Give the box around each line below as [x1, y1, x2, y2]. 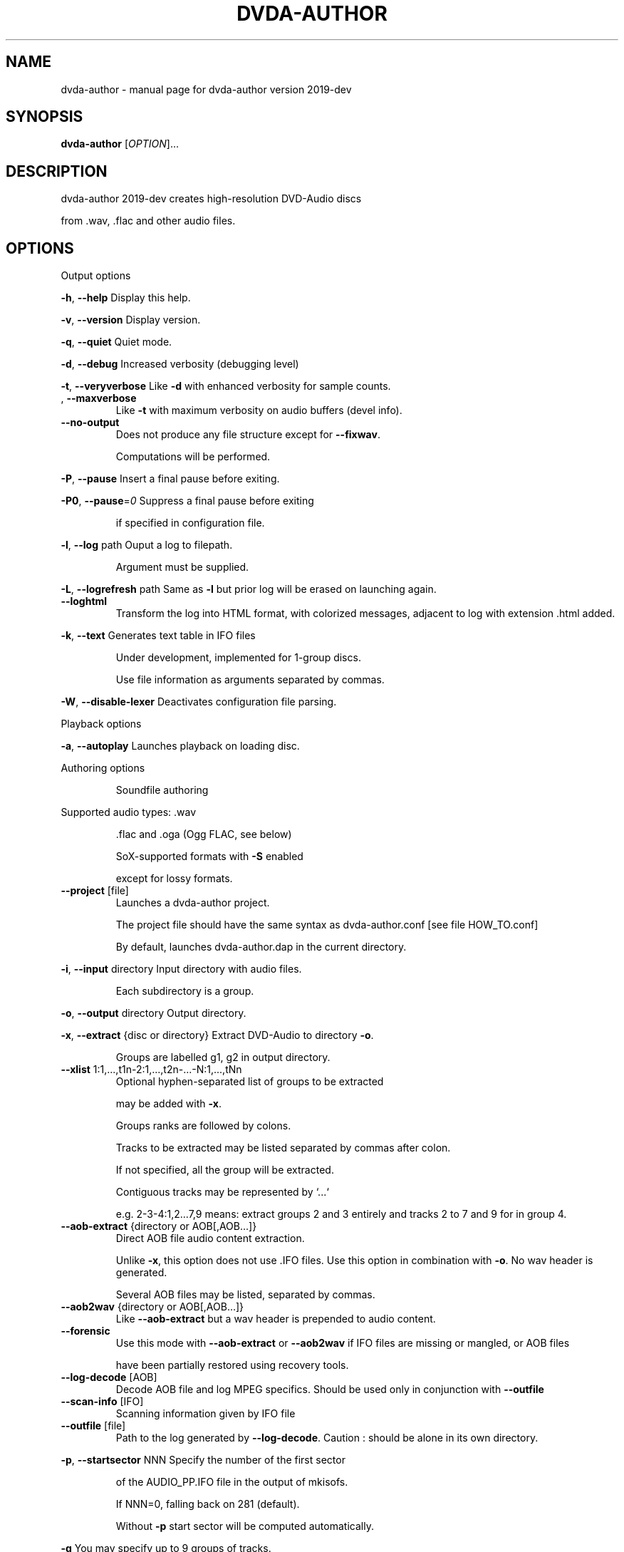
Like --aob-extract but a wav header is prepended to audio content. [115, 1313, 436, 1325]
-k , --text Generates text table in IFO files [61, 629, 256, 642]
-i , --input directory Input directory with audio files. [61, 963, 302, 976]
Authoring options [61, 762, 145, 775]
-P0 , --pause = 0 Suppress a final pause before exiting [61, 495, 314, 507]
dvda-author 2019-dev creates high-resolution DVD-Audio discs [61, 192, 362, 205]
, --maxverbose [61, 392, 137, 405]
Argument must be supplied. [115, 561, 249, 574]
